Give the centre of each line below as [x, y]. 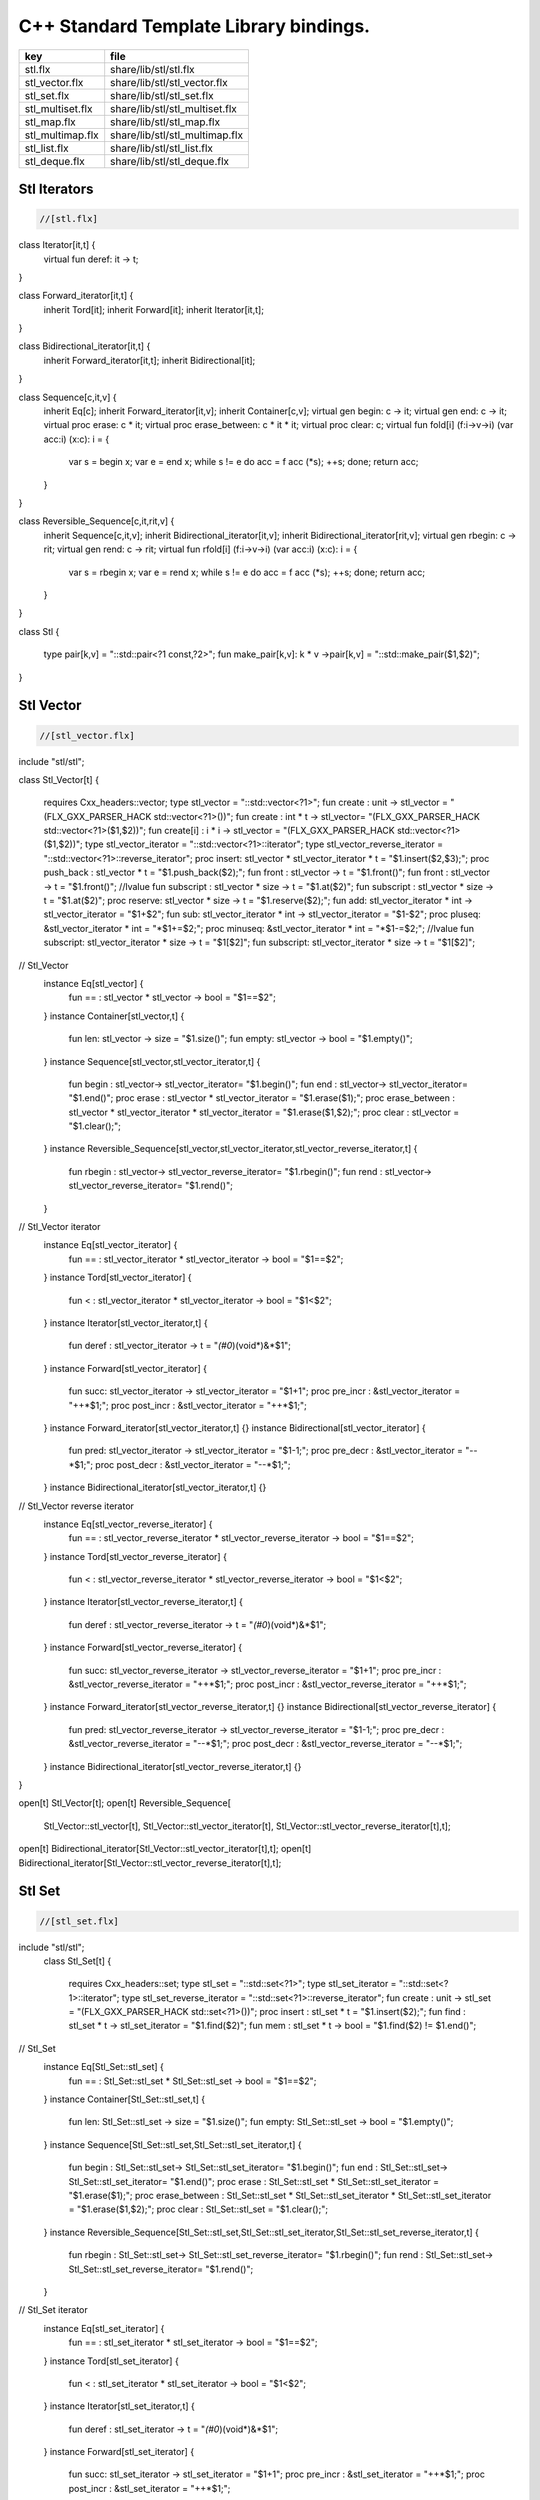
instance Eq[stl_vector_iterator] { [110, 1245]
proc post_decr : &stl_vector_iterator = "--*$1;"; [193, 1464]
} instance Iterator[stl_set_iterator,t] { [119, 2406]
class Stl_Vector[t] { [59, 779]
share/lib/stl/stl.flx [152, 69]
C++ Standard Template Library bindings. [194, 26]
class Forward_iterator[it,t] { [76, 296]
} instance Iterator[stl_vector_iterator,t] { [126, 1323]
